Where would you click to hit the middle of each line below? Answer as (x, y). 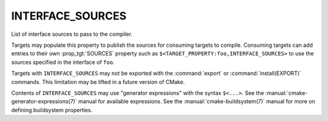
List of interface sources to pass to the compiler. (72, 34)
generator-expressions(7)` (44, 102)
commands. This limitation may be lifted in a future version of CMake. (98, 81)
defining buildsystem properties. (52, 110)
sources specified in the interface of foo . (63, 62)
